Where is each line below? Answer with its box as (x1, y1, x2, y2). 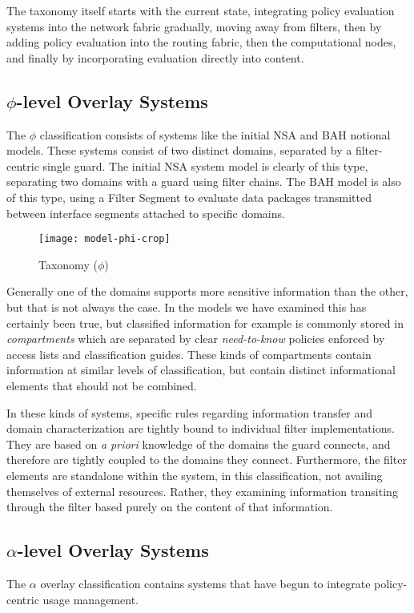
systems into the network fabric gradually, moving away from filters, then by (6, 18, 382, 34)
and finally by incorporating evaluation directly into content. (6, 49, 304, 66)
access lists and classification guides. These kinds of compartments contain (6, 345, 372, 362)
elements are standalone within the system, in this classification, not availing (6, 466, 383, 483)
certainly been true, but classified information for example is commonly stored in (6, 314, 404, 331)
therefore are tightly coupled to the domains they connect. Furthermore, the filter (6, 451, 407, 468)
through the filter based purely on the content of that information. (6, 498, 333, 515)
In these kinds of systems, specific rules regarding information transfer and (6, 404, 373, 421)
